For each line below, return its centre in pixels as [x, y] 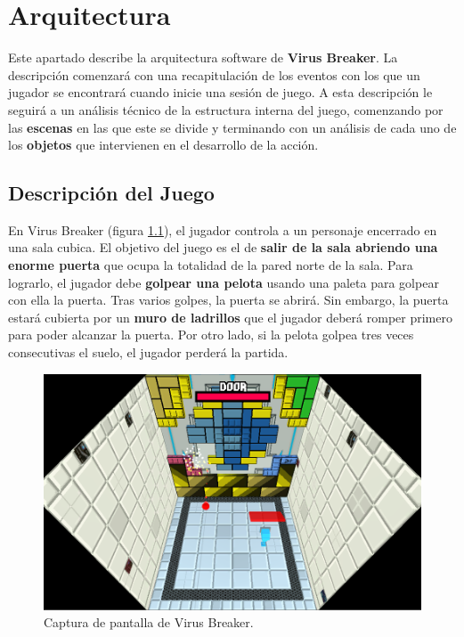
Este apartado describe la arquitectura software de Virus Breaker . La [203, 57]
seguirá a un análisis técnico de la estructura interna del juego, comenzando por [226, 109]
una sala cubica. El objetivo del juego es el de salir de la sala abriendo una [223, 247]
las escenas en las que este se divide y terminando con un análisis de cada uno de [232, 127]
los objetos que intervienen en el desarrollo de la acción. [163, 145]
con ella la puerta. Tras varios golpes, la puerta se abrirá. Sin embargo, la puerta [228, 300]
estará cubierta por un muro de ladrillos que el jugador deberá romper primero [230, 317]
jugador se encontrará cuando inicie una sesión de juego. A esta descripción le [220, 92]
